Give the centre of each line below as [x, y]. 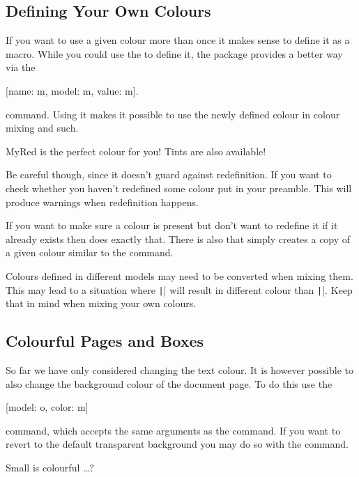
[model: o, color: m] [47, 407]
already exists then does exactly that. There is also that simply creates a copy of [178, 238]
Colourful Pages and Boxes [105, 341]
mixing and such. [42, 128]
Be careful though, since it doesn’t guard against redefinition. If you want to [169, 174]
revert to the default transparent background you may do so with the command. [177, 444]
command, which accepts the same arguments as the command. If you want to [173, 430]
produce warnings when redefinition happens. [102, 202]
